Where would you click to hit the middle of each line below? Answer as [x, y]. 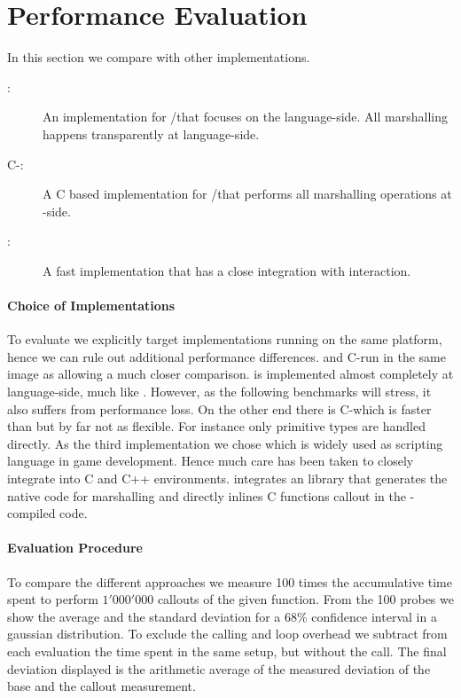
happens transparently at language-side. [151, 133]
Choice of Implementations [91, 306]
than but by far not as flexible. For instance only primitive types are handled [216, 426]
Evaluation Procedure [75, 548]
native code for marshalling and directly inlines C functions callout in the [207, 495]
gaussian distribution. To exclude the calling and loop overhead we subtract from [227, 634]
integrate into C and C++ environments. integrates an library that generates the [227, 478]
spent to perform [53, 599]
